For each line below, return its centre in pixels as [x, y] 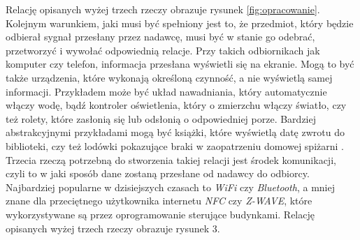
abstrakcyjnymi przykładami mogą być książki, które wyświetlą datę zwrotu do [175, 132]
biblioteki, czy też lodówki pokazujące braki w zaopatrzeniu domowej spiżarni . [175, 145]
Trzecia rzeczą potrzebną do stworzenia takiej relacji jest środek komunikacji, [171, 159]
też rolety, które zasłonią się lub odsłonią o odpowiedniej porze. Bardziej [161, 118]
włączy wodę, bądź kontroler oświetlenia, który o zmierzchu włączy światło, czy [176, 105]
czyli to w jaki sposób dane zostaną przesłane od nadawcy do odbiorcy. [158, 173]
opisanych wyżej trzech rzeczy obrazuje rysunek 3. [113, 228]
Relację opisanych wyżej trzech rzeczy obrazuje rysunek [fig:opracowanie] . [163, 9]
